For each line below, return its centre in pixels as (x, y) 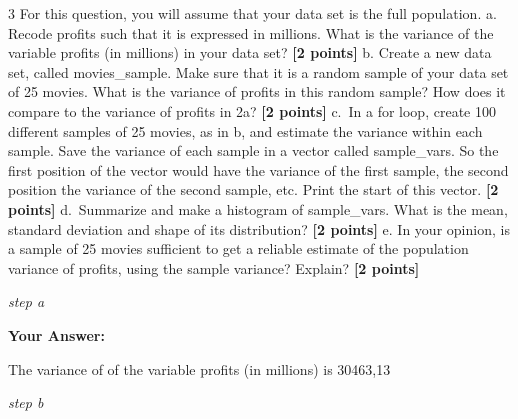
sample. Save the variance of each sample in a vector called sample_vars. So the (253, 150)
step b (26, 402)
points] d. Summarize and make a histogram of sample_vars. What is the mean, (258, 208)
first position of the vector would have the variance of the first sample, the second (258, 169)
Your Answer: (56, 334)
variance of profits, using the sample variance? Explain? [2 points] (214, 267)
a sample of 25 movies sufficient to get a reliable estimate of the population (238, 248)
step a (26, 301)
